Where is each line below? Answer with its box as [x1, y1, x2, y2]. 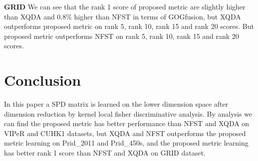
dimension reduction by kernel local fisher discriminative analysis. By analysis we [4, 108, 253, 119]
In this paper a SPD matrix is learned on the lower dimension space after [4, 99, 229, 109]
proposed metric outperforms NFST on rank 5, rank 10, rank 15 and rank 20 [4, 30, 239, 41]
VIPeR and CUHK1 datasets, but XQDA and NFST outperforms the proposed [4, 128, 246, 138]
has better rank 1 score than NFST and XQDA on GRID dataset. [4, 148, 206, 158]
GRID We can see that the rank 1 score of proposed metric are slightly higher [4, 1, 246, 11]
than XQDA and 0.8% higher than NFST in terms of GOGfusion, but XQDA [4, 11, 241, 21]
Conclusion [4, 70, 81, 90]
